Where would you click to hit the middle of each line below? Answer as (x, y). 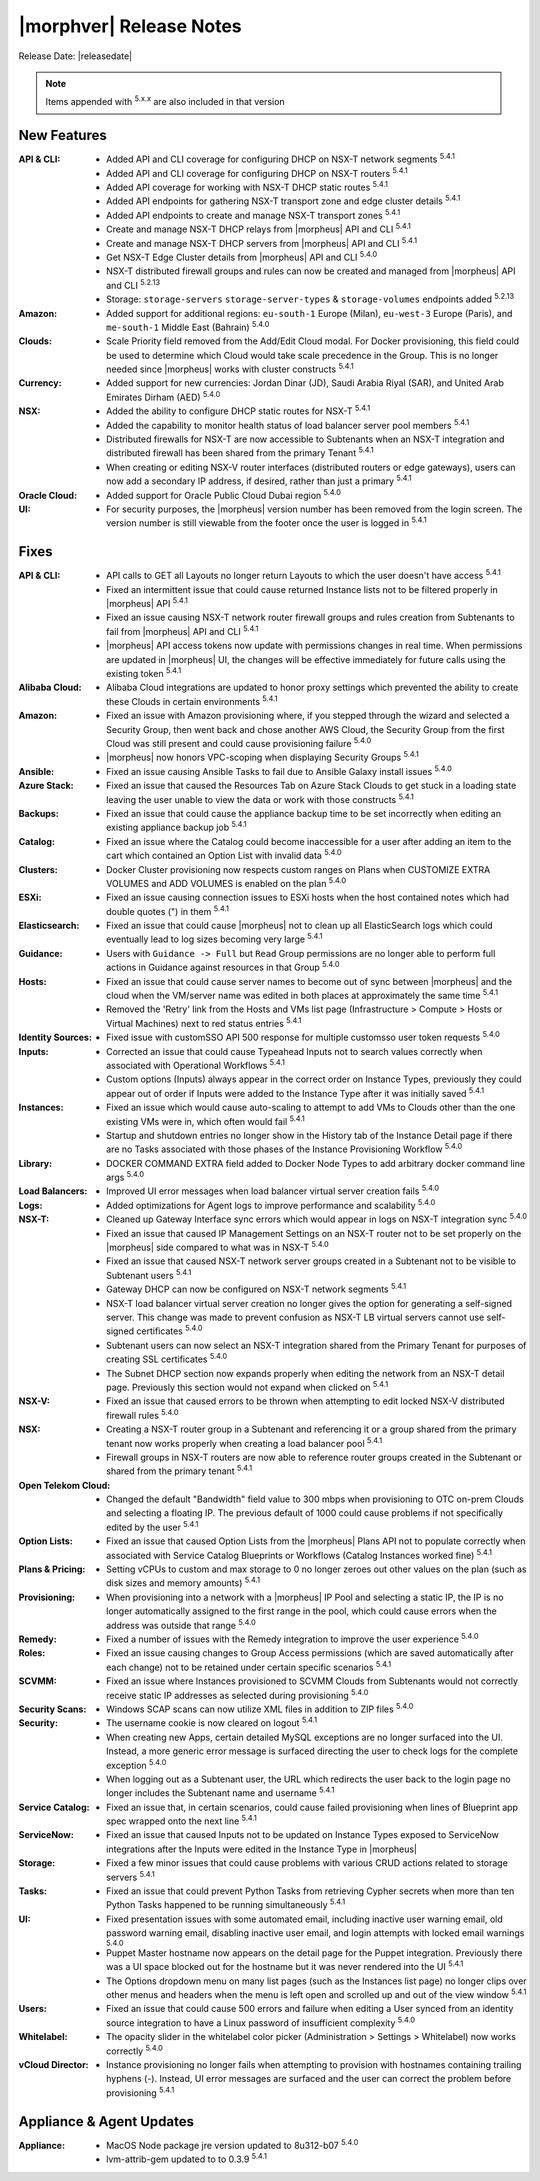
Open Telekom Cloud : (64, 1485)
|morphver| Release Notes (130, 26)
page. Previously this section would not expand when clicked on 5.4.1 (247, 1386)
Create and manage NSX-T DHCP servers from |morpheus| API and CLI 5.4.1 (262, 242)
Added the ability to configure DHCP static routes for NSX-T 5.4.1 (238, 410)
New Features (62, 135)
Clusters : (38, 869)
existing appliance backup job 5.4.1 (176, 827)
